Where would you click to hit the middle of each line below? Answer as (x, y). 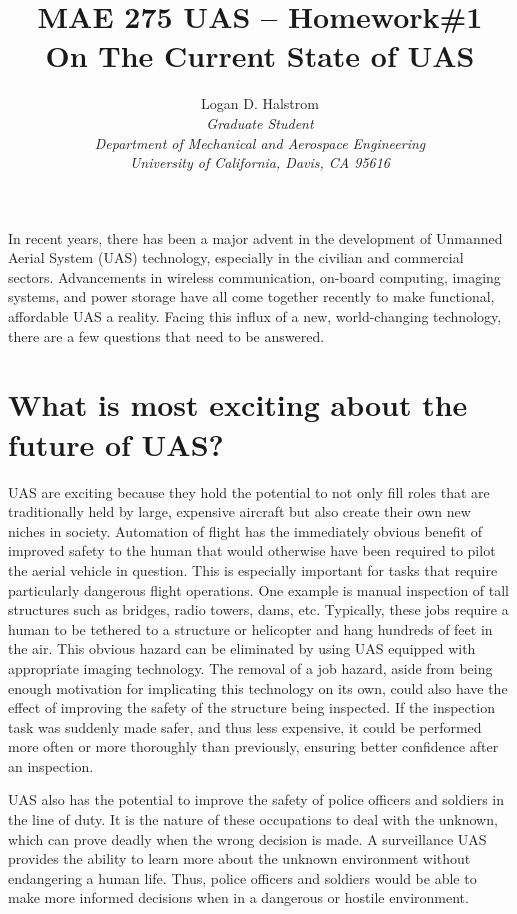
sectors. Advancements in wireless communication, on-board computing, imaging (254, 276)
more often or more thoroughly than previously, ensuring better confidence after (253, 746)
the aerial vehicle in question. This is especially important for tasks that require (253, 569)
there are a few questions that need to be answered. (166, 335)
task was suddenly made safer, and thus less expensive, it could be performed (245, 726)
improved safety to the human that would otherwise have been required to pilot (252, 550)
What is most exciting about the (238, 404)
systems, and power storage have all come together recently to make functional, (251, 296)
